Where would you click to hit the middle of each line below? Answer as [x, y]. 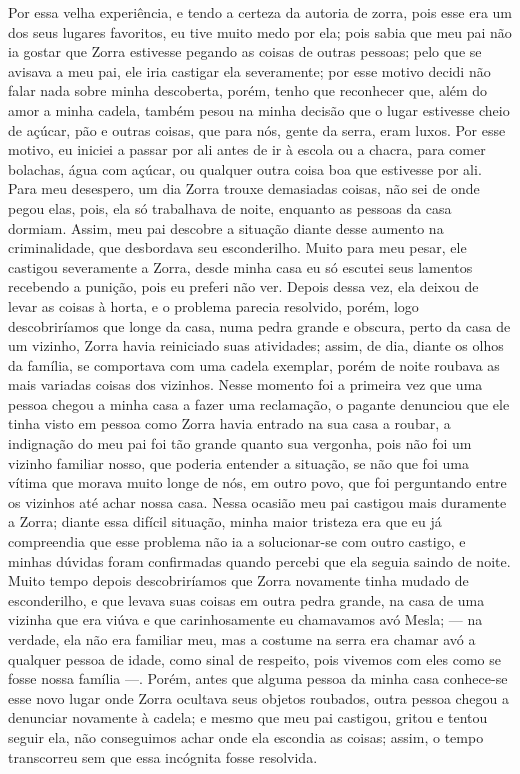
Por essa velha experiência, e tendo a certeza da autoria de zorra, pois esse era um [260, 12]
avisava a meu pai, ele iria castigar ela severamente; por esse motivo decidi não [249, 70]
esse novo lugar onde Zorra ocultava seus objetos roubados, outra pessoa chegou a [258, 697]
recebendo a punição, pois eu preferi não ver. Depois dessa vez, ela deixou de [243, 286]
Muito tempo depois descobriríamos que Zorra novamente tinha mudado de [238, 580]
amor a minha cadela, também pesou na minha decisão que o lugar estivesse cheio [259, 109]
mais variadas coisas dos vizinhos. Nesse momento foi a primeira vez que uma [245, 384]
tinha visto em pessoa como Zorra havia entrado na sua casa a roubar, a [229, 423]
